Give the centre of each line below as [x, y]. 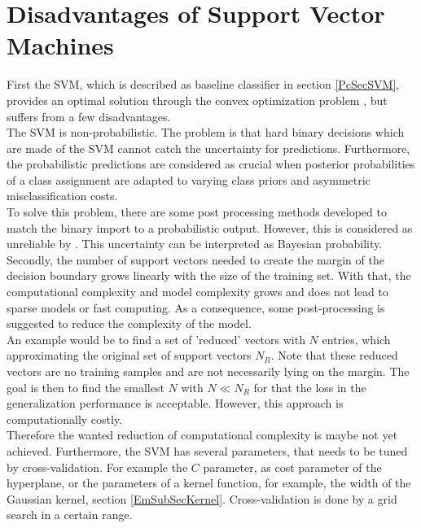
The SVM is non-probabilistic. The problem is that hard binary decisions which [206, 132]
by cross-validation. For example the [97, 467]
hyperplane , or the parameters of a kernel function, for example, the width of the [209, 483]
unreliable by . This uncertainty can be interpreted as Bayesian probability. [195, 244]
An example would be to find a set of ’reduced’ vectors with [156, 339]
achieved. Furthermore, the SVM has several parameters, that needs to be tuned [207, 450]
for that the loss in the [310, 387]
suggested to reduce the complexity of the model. [129, 323]
